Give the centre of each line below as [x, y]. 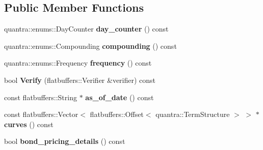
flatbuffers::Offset [117, 114]
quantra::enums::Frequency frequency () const [78, 63]
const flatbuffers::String [41, 97]
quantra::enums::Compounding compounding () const [90, 46]
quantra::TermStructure [193, 114]
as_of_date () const [120, 97]
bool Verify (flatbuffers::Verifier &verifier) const [80, 80]
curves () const [29, 124]
